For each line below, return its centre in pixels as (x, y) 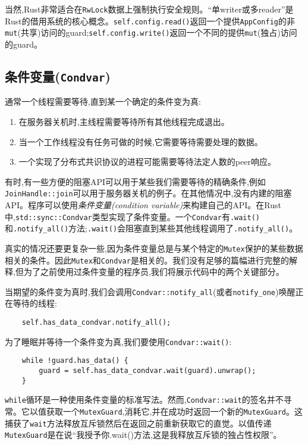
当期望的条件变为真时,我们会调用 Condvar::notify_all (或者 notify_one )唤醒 (150, 291)
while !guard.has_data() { (75, 361)
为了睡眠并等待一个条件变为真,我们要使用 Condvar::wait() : (118, 341)
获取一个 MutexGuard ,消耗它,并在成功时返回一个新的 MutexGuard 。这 (174, 411)
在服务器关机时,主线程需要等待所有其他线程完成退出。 (124, 121)
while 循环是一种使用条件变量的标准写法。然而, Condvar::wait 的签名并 (140, 399)
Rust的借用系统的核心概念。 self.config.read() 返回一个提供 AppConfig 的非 (150, 21)
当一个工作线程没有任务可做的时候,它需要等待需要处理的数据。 (141, 141)
